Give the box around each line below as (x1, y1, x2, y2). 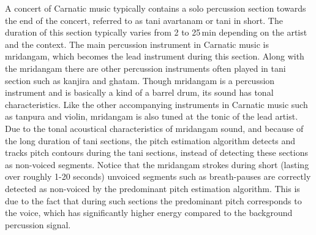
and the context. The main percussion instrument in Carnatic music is (5, 37, 269, 50)
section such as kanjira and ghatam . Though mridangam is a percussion (5, 74, 275, 87)
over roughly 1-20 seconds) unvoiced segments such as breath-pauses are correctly (5, 170, 311, 183)
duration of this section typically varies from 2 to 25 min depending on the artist (5, 26, 307, 39)
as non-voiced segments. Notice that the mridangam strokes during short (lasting (5, 158, 309, 171)
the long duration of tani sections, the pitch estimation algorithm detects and (5, 134, 296, 147)
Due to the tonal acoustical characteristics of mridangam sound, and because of (5, 121, 304, 134)
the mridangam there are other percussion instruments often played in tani (5, 61, 286, 74)
